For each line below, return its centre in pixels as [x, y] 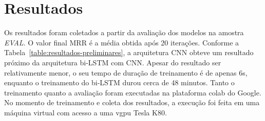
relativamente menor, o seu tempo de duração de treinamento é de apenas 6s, [126, 72]
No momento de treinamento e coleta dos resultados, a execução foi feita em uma [132, 102]
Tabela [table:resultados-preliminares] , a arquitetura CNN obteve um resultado [129, 52]
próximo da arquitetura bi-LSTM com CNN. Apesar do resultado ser [113, 62]
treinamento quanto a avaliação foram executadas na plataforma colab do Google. [133, 92]
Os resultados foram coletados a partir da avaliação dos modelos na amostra [124, 32]
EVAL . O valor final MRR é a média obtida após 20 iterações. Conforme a [122, 42]
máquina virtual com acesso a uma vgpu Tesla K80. [86, 112]
